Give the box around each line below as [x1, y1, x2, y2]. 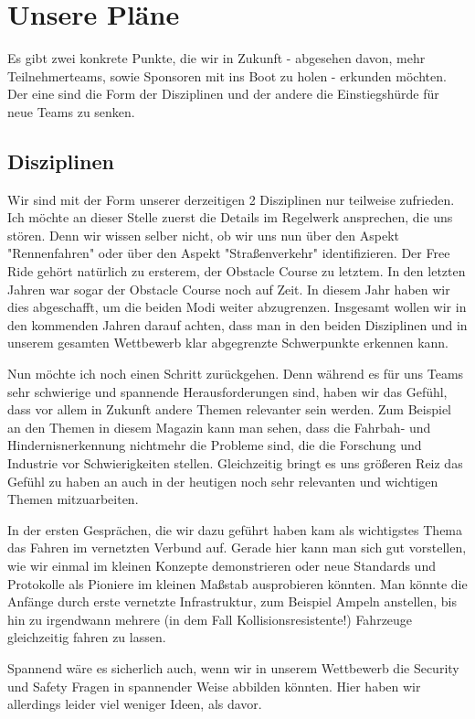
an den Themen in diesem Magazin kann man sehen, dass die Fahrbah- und [7, 417, 431, 436]
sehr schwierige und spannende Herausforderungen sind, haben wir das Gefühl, [7, 381, 448, 401]
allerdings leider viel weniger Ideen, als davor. [7, 694, 262, 714]
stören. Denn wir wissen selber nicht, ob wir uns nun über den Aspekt [7, 225, 400, 244]
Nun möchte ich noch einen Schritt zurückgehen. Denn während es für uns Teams [7, 364, 464, 383]
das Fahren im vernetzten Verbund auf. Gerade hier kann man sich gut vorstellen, [7, 538, 467, 557]
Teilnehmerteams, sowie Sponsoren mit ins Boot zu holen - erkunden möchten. [7, 66, 447, 85]
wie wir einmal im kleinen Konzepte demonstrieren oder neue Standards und [7, 555, 436, 574]
